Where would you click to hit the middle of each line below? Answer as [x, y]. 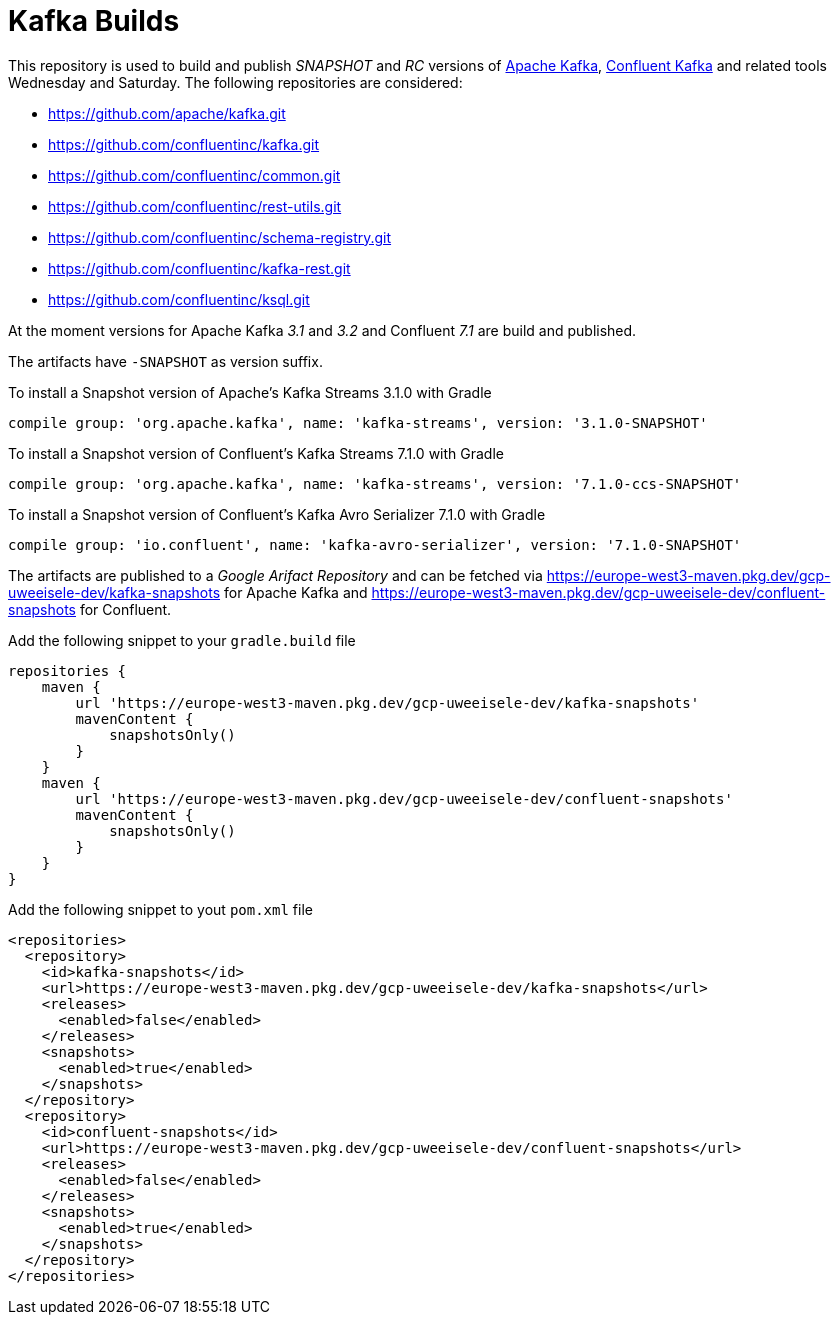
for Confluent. [125, 609]
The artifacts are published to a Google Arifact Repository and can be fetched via [275, 575]
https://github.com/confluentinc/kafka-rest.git [199, 268]
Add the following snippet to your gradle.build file [182, 640]
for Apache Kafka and [295, 592]
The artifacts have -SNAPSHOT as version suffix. [165, 361]
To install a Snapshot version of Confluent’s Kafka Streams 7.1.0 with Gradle [256, 453]
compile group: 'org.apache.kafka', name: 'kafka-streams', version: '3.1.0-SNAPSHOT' [358, 422]
